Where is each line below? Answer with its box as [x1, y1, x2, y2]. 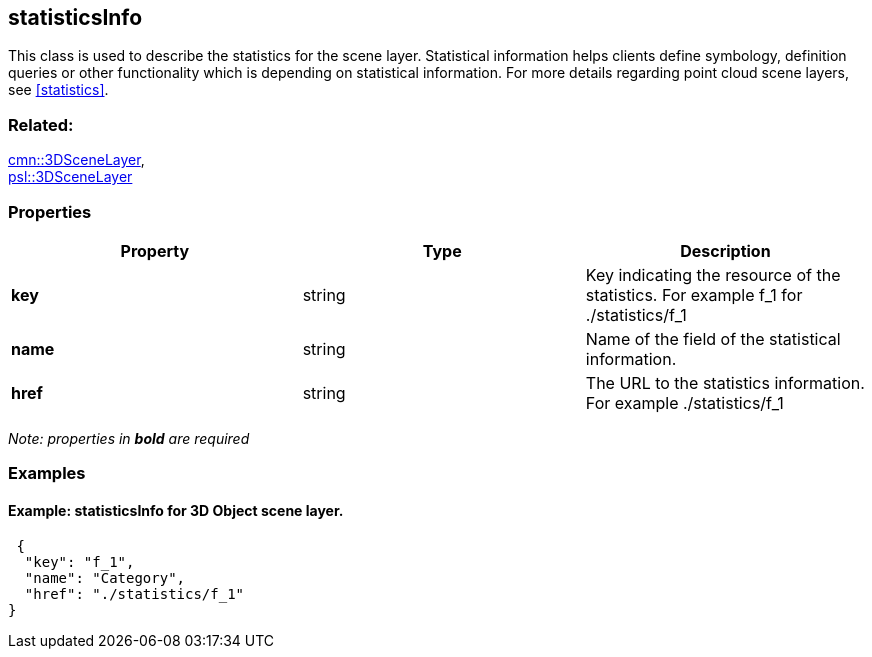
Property [120, 240, 190, 261]
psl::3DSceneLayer [8, 168, 133, 186]
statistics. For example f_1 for [585, 284, 803, 305]
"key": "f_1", [24, 553, 135, 570]
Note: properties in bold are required [8, 429, 250, 447]
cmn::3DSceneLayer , [8, 151, 145, 169]
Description [680, 240, 771, 261]
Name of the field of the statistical [585, 328, 841, 349]
